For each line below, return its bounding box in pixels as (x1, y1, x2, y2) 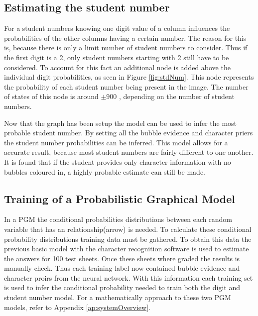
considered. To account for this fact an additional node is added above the (4, 62, 231, 72)
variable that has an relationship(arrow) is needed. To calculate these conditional (4, 223, 252, 234)
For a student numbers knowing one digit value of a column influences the (4, 23, 230, 33)
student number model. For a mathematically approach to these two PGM (4, 292, 231, 303)
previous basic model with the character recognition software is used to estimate (4, 243, 249, 254)
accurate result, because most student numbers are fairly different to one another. (4, 147, 254, 157)
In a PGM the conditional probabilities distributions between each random (4, 214, 233, 224)
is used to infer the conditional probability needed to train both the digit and (4, 282, 241, 293)
